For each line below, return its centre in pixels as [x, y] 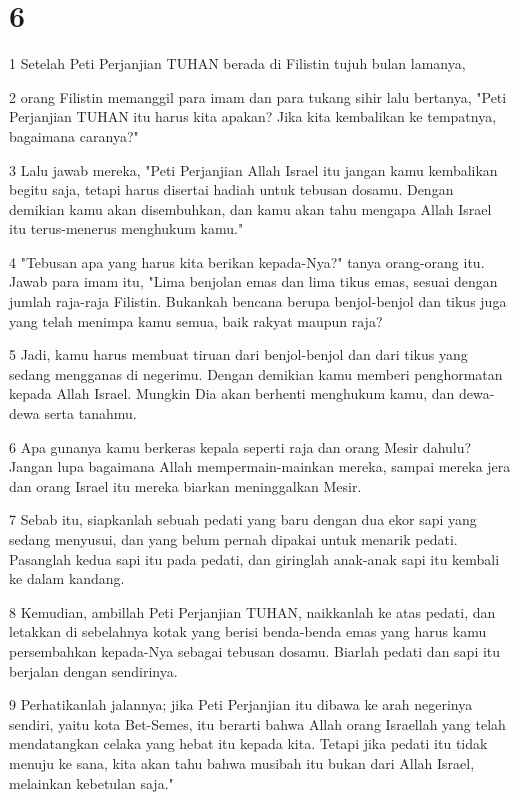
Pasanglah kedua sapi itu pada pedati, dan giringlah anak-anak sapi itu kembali [254, 558]
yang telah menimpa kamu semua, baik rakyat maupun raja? [196, 320]
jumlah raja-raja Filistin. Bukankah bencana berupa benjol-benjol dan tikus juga [258, 301]
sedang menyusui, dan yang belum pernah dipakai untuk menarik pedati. [233, 539]
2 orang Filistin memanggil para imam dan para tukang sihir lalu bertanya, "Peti [258, 96]
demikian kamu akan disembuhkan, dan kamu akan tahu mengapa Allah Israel [250, 208]
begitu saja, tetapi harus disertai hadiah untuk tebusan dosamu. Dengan [231, 189]
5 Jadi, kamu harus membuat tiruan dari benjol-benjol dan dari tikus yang [238, 354]
